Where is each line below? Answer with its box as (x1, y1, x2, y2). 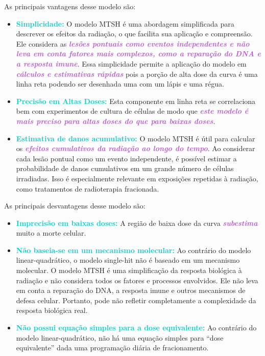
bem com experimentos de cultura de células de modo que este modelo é (16, 106, 249, 116)
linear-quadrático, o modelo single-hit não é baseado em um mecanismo (16, 255, 240, 265)
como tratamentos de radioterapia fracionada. (16, 183, 159, 194)
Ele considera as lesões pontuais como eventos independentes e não (16, 38, 250, 49)
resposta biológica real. (16, 305, 88, 316)
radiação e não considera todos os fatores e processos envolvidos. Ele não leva (16, 275, 258, 285)
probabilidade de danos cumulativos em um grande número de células (16, 163, 234, 174)
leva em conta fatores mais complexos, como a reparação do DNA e (16, 48, 261, 59)
